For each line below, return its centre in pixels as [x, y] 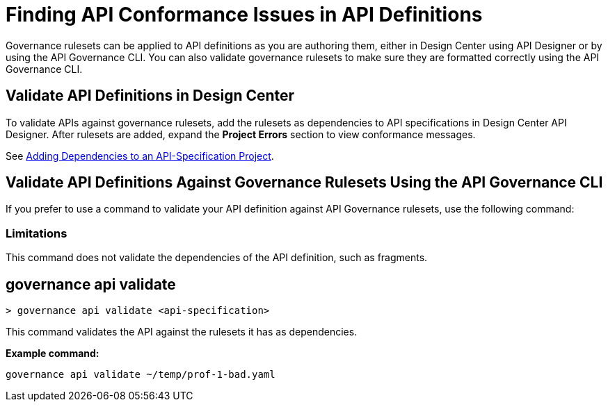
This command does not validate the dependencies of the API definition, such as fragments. [217, 258]
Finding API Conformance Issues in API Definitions [244, 15]
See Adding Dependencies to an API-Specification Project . [140, 156]
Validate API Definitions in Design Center [150, 96]
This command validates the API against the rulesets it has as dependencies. [182, 332]
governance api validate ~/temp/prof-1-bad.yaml [141, 375]
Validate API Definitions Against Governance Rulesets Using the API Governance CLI [304, 183]
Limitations [37, 233]
